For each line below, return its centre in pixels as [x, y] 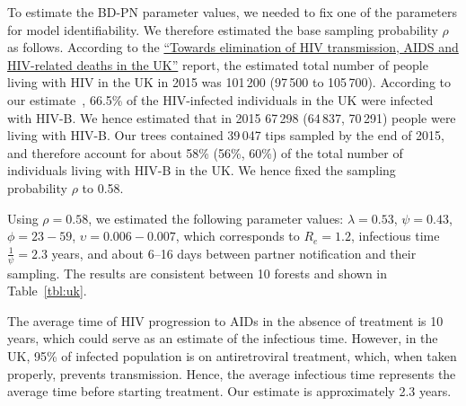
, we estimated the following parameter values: [216, 218]
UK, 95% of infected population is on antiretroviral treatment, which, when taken [232, 355]
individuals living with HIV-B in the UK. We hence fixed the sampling [202, 170]
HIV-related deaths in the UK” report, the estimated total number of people [218, 64]
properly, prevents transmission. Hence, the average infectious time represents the [232, 373]
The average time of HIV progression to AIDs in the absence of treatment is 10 [225, 320]
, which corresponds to [237, 236]
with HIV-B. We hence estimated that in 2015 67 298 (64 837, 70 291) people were [232, 117]
